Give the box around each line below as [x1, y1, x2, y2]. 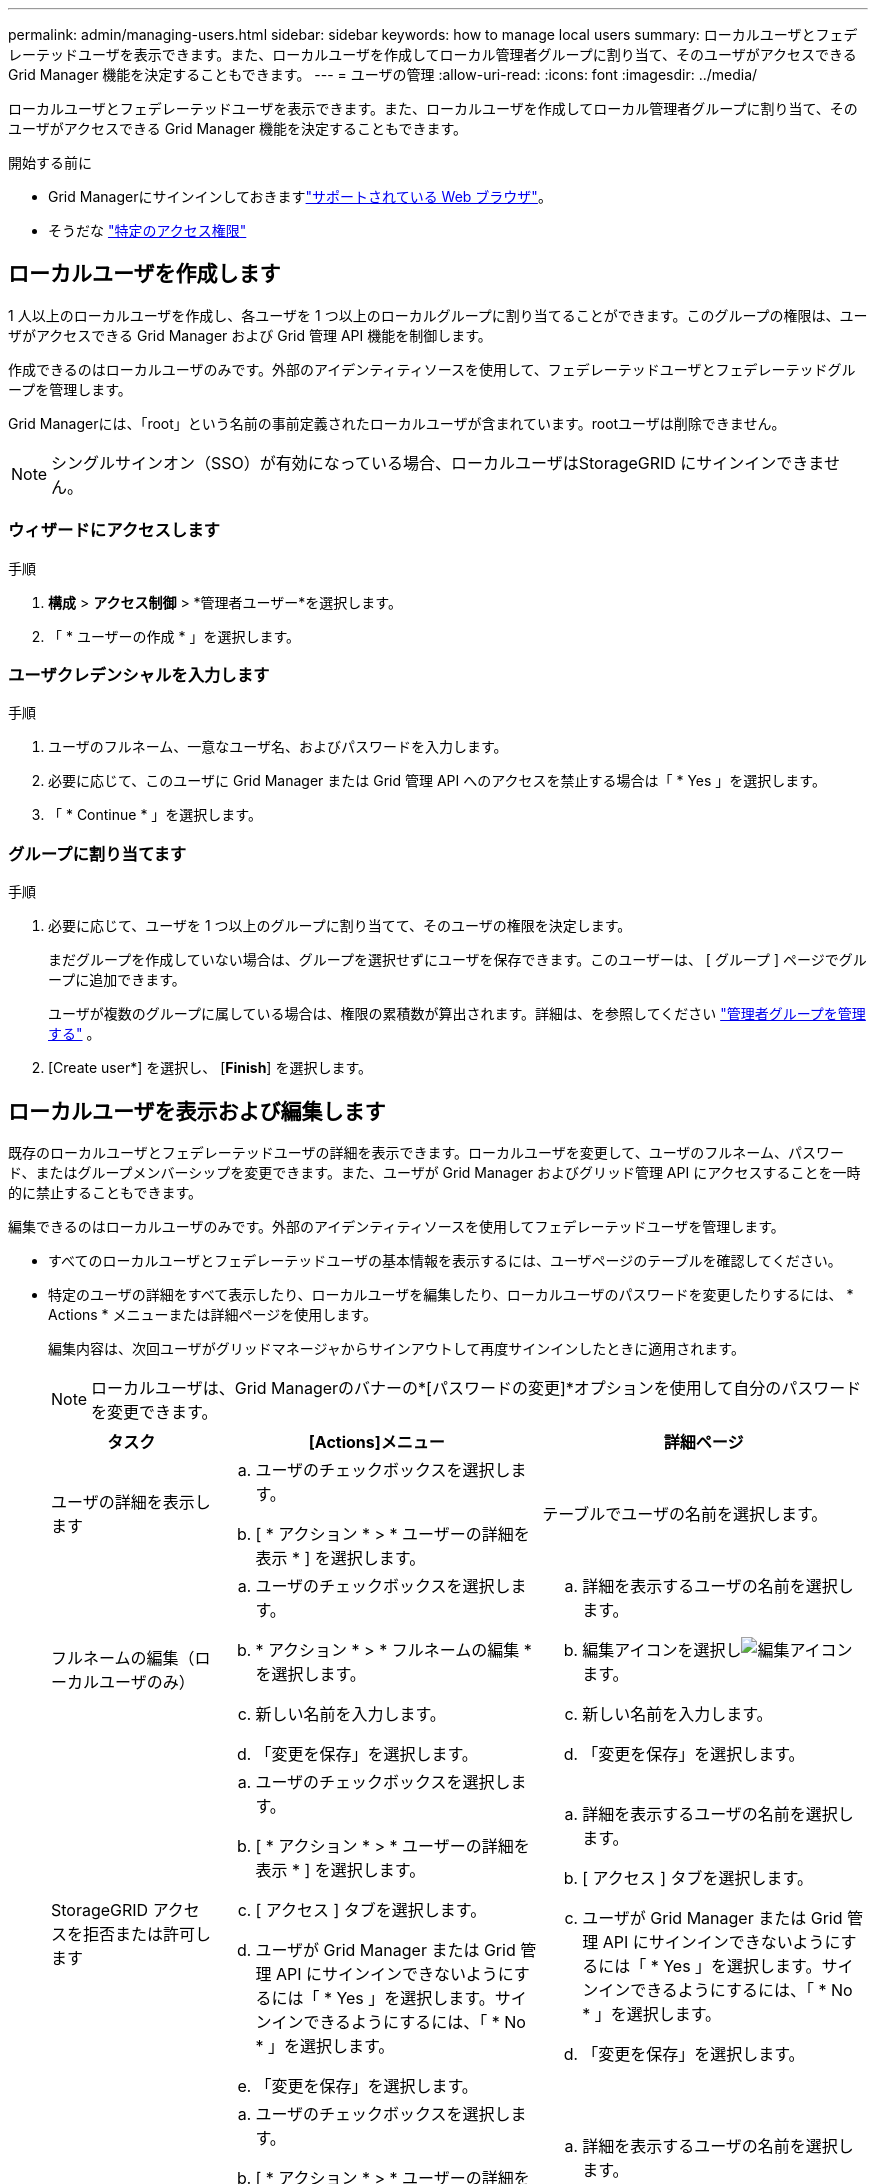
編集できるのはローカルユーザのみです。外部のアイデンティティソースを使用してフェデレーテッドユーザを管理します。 [8, 1217, 785, 1235]
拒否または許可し [83, 1923, 212, 1944]
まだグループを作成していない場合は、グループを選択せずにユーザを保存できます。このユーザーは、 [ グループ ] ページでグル [48, 951, 867, 969]
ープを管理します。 [8, 380, 132, 398]
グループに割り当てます [8, 843, 187, 864]
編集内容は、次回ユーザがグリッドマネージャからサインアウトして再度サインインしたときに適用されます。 [48, 1339, 745, 1357]
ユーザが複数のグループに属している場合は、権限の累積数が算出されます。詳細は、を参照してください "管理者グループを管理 [48, 1005, 866, 1023]
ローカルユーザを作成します [8, 261, 281, 287]
